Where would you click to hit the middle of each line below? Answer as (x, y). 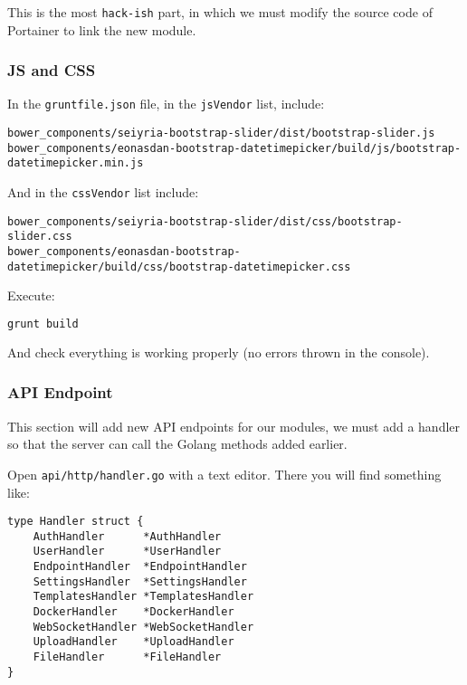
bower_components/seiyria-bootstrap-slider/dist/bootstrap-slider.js (221, 133)
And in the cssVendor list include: (103, 192)
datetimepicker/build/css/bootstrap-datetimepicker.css (179, 266)
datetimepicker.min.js (76, 163)
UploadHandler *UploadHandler (133, 642)
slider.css (40, 237)
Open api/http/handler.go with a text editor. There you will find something (224, 474)
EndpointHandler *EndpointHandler (140, 567)
